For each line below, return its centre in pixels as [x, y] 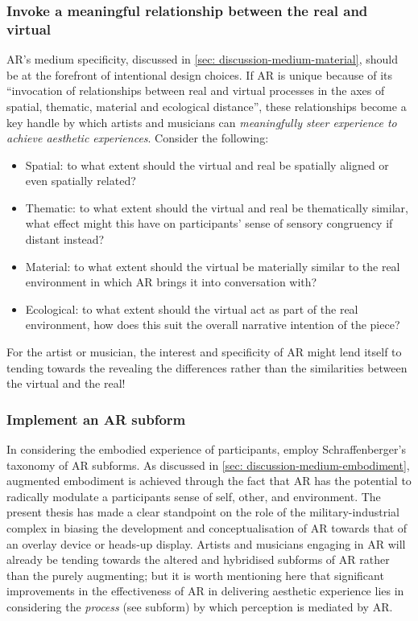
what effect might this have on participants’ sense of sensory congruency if [209, 223]
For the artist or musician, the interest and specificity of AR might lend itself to [204, 352]
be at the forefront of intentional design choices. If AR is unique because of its [199, 74]
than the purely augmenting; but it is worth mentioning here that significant [195, 575]
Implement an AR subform [96, 419]
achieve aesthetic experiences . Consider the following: [138, 138]
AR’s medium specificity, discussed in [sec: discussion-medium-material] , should [202, 59]
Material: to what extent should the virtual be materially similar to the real [213, 266]
